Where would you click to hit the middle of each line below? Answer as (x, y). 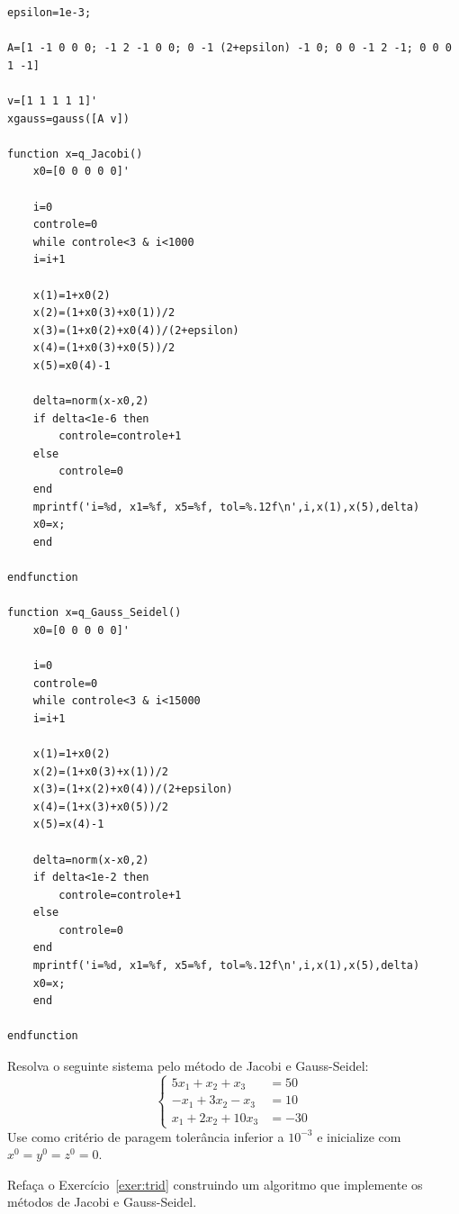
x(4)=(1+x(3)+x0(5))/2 (100, 806)
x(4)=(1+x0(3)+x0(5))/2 (104, 348)
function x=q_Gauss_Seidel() (94, 613)
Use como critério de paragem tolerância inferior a (146, 1136)
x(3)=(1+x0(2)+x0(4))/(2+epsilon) (136, 330)
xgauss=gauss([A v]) (69, 118)
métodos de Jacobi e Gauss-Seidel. (102, 1202)
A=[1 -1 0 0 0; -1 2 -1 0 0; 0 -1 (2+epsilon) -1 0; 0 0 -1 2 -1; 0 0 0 (229, 48)
